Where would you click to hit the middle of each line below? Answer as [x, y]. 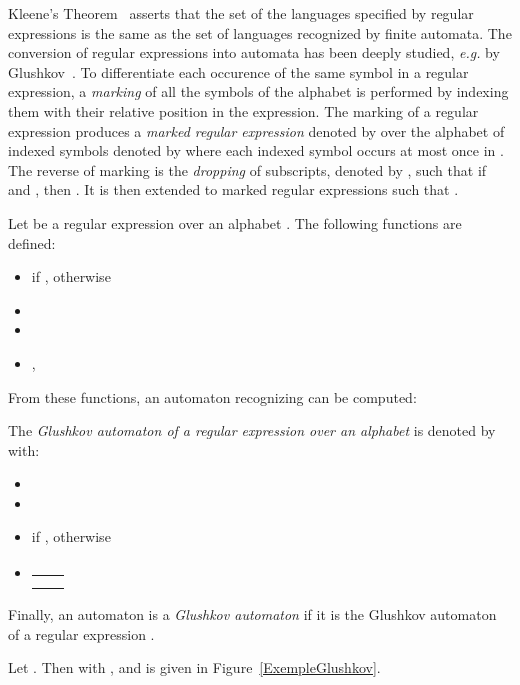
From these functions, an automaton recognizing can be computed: [212, 396]
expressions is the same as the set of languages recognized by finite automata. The [260, 32]
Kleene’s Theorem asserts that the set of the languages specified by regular [241, 13]
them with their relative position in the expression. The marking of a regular [243, 110]
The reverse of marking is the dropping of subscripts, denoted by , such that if [247, 169]
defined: [32, 242]
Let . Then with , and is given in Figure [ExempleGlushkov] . [194, 667]
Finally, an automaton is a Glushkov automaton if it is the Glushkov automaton [252, 614]
